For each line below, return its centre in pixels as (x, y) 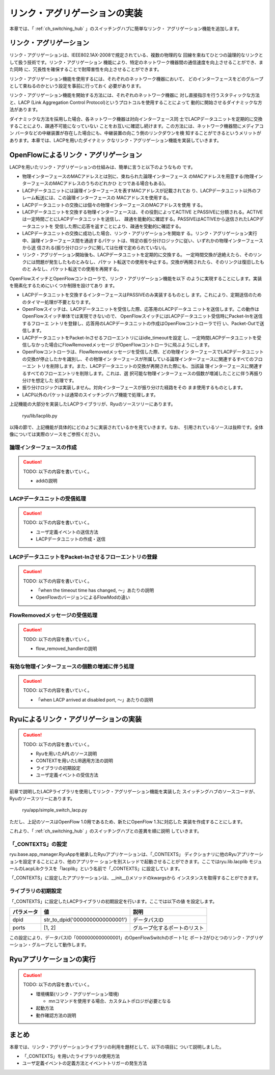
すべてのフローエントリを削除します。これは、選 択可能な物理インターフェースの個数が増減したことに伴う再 (140, 373)
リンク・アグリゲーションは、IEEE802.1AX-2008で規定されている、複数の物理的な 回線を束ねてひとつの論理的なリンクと (136, 55)
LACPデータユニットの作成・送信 (71, 539)
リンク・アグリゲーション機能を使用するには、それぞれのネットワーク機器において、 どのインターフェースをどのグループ (136, 78)
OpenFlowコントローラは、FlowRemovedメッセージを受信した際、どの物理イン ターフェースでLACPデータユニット (143, 352)
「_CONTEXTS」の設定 (38, 844)
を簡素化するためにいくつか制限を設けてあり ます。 (63, 285)
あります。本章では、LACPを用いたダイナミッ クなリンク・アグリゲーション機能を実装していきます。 (115, 140)
